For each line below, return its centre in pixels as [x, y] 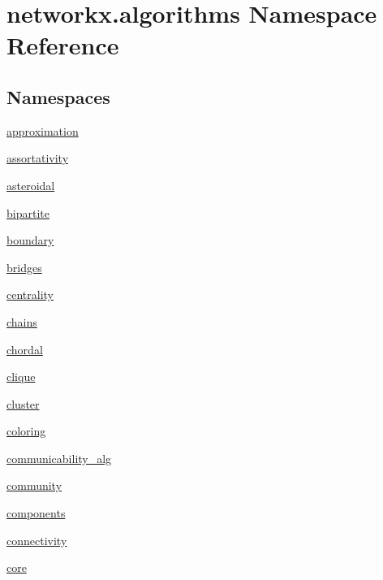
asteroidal [31, 185]
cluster [23, 403]
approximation [43, 130]
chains [22, 321]
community [34, 485]
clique [21, 377]
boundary [30, 240]
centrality [30, 294]
